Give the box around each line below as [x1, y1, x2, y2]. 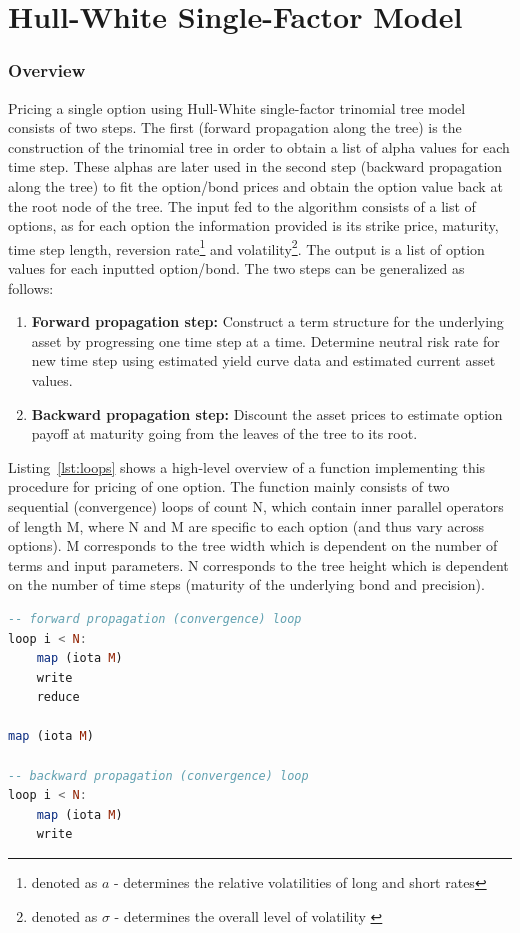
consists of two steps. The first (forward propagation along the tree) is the [8, 117, 462, 138]
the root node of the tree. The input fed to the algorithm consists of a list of [8, 195, 476, 216]
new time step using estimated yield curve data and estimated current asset [31, 350, 496, 371]
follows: [8, 277, 54, 298]
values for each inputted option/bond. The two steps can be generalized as [8, 258, 465, 278]
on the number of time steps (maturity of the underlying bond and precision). [8, 574, 485, 595]
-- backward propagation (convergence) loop [8, 768, 309, 783]
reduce [36, 690, 80, 705]
